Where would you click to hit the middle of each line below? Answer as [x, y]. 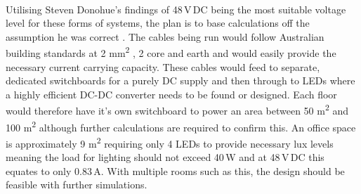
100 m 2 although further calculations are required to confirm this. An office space [181, 126]
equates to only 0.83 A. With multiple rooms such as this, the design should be [175, 170]
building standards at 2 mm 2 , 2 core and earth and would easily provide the [171, 52]
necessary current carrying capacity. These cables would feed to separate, [163, 66]
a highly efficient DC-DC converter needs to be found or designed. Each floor [171, 94]
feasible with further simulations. [77, 185]
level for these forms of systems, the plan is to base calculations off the [158, 23]
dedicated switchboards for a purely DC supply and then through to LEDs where [180, 80]
